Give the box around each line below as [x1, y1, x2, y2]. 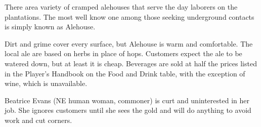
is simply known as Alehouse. [5, 21, 96, 32]
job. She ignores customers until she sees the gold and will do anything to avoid [5, 105, 251, 115]
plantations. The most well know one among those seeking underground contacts [5, 11, 254, 22]
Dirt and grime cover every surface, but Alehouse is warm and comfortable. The [5, 38, 253, 49]
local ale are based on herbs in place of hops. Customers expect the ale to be [5, 48, 242, 59]
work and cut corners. [5, 114, 72, 125]
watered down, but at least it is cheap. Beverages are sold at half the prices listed [5, 58, 257, 68]
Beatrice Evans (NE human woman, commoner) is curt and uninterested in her [5, 95, 249, 105]
